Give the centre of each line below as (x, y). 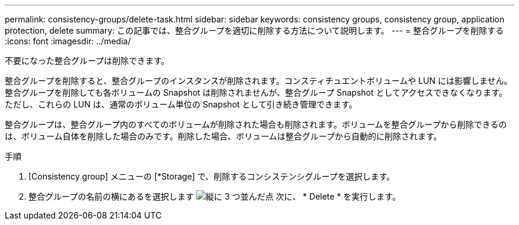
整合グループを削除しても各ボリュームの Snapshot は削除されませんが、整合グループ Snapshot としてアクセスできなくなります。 (256, 92)
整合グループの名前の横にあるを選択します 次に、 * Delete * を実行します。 (214, 196)
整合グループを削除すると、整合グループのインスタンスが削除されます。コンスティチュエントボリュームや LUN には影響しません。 (259, 81)
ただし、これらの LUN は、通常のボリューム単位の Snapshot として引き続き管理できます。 (181, 104)
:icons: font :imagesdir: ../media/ (68, 41)
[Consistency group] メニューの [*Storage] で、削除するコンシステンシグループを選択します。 (212, 176)
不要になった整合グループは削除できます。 (87, 61)
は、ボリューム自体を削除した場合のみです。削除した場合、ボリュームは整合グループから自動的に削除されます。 (223, 136)
